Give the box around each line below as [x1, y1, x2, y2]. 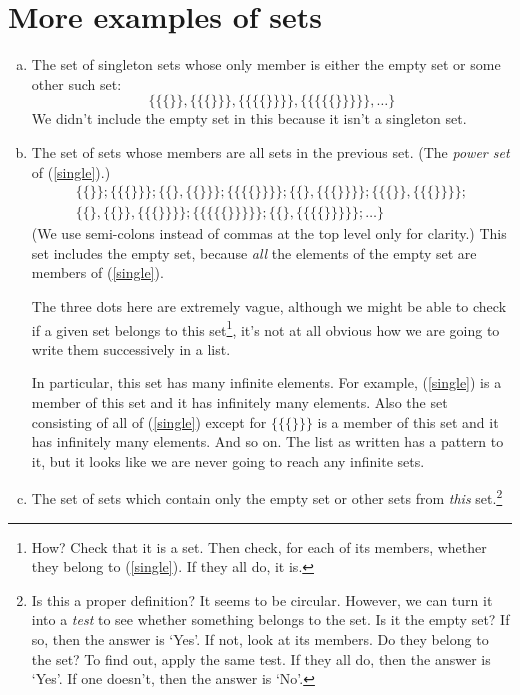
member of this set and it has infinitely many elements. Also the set [31, 391, 448, 412]
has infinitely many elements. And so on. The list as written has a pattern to [31, 431, 504, 452]
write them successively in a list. [31, 338, 231, 359]
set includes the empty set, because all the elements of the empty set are [31, 242, 477, 263]
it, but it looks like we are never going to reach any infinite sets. [31, 450, 425, 471]
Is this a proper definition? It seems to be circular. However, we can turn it [31, 589, 493, 610]
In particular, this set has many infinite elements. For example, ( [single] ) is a [31, 372, 502, 393]
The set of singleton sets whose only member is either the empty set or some [31, 54, 501, 75]
